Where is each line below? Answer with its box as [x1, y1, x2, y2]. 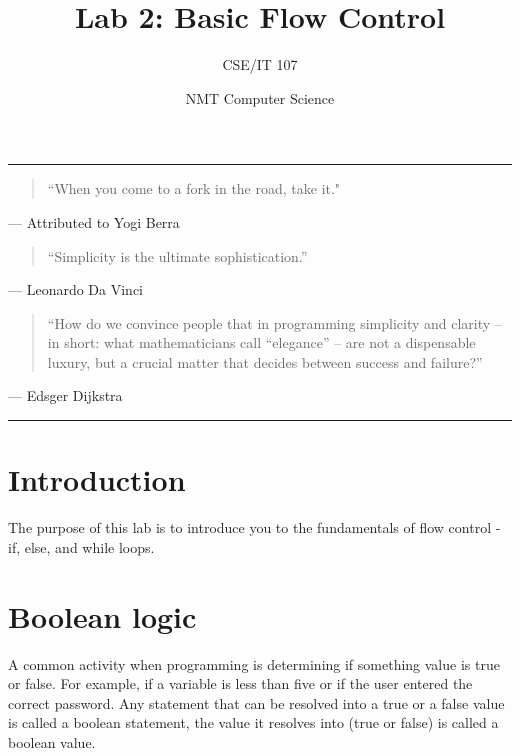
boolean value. [8, 731, 96, 752]
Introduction [8, 459, 186, 500]
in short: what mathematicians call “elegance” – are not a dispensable [47, 332, 476, 353]
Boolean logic [8, 595, 197, 636]
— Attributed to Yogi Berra [8, 211, 180, 232]
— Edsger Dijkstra [8, 385, 123, 406]
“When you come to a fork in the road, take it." [47, 178, 341, 199]
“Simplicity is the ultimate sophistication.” [47, 245, 308, 266]
